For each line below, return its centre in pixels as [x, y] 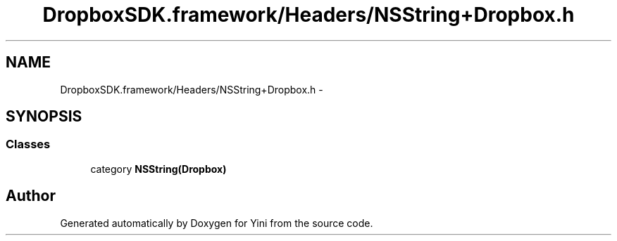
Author [31, 196]
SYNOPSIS [44, 117]
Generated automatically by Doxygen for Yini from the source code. [217, 223]
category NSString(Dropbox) [158, 169]
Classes [28, 144]
